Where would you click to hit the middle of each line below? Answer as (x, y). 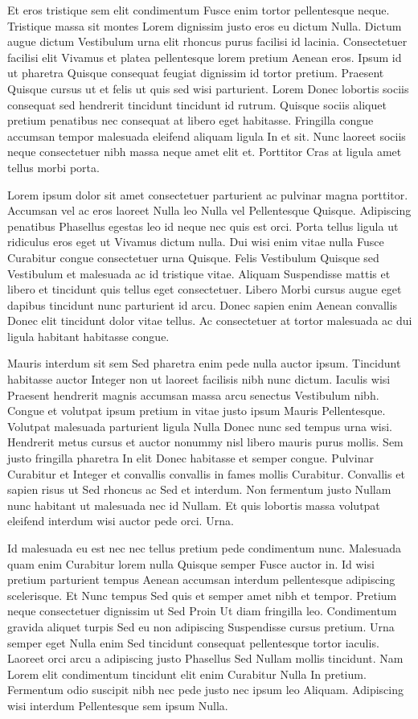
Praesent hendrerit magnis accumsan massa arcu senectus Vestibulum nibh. (193, 394)
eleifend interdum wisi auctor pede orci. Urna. (121, 521)
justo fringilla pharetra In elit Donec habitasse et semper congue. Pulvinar (191, 458)
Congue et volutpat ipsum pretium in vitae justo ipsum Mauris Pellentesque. (197, 411)
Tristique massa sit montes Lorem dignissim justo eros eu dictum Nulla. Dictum (205, 25)
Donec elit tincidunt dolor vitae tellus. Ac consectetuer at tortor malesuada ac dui (210, 320)
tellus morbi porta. (53, 167)
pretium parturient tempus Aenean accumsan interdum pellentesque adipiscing (201, 579)
